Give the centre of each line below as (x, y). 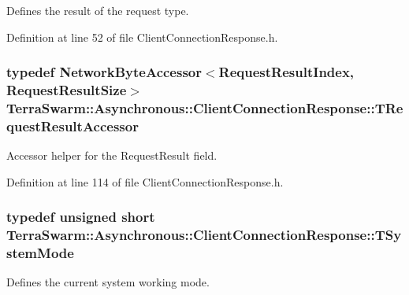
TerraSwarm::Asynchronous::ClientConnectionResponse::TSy (204, 235)
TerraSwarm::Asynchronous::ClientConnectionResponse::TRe (205, 107)
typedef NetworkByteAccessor (104, 72)
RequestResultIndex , (286, 72)
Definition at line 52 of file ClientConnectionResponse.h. (142, 37)
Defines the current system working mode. (108, 282)
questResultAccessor (73, 125)
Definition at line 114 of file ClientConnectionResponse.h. (145, 181)
